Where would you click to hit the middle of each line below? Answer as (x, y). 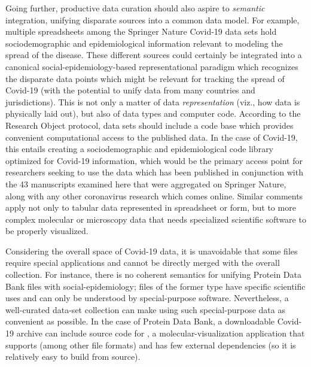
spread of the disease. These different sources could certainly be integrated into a (154, 55)
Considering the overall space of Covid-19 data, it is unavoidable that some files (152, 251)
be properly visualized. (47, 231)
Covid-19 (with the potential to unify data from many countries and (130, 90)
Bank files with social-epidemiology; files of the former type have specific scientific (155, 286)
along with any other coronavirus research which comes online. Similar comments (154, 195)
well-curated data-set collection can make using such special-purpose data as (145, 309)
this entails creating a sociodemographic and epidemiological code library (140, 149)
